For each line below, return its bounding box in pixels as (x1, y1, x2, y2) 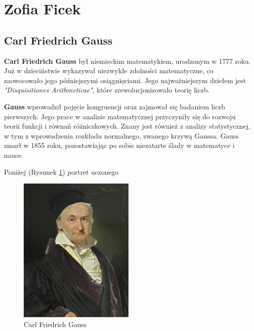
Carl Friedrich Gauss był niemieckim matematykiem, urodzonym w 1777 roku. (4, 55, 251, 66)
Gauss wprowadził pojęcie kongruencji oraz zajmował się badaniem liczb (4, 101, 225, 111)
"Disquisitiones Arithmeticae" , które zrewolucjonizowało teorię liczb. (4, 85, 210, 95)
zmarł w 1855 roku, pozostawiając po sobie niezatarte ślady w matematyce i (4, 140, 235, 150)
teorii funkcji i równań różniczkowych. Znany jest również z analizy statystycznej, (4, 121, 251, 131)
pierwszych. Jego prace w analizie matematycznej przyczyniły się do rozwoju (4, 111, 236, 121)
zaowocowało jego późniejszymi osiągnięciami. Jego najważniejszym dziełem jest (4, 75, 246, 85)
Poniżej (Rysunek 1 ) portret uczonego (4, 166, 119, 177)
